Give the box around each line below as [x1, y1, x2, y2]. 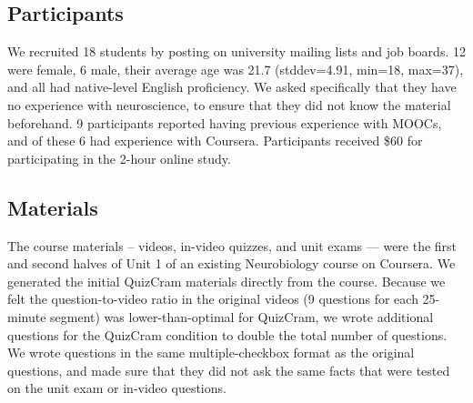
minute [7, 307, 46, 326]
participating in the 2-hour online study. [7, 148, 231, 167]
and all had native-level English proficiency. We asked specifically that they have [7, 77, 457, 96]
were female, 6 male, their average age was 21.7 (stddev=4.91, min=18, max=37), [7, 59, 464, 78]
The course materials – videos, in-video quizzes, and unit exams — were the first [7, 236, 458, 255]
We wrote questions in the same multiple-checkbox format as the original [7, 343, 415, 362]
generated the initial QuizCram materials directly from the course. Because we [7, 271, 446, 290]
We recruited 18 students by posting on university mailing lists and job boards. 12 [7, 42, 466, 61]
